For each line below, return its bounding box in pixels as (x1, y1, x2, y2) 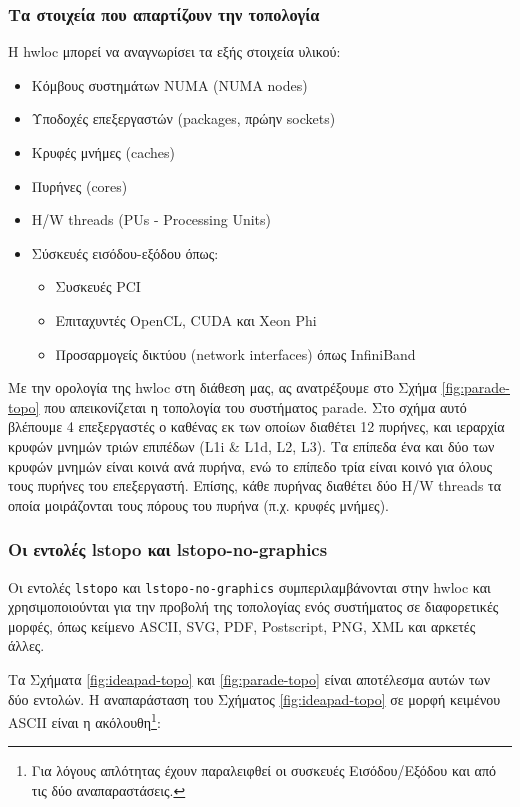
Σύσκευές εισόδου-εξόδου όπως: (31, 242, 219, 263)
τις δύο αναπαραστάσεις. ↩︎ (31, 780, 186, 800)
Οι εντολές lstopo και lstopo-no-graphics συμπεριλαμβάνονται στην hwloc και (8, 576, 491, 597)
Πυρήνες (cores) (31, 175, 128, 196)
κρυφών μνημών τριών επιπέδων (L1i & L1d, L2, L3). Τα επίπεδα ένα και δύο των (8, 435, 495, 456)
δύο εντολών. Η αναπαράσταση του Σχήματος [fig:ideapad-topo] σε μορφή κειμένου (8, 688, 501, 709)
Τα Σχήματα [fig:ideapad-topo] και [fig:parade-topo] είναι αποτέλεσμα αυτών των (8, 668, 491, 689)
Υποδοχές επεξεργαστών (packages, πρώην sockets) (31, 108, 336, 129)
